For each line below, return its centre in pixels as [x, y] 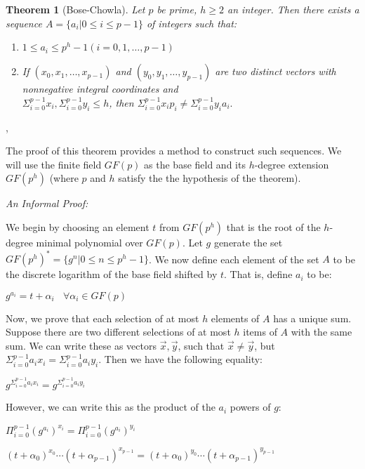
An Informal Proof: [47, 203]
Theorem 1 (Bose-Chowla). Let [75, 9]
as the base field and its [195, 164]
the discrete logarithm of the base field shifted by [112, 274]
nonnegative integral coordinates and [100, 89]
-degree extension [292, 164]
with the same [321, 332]
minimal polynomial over [89, 242]
